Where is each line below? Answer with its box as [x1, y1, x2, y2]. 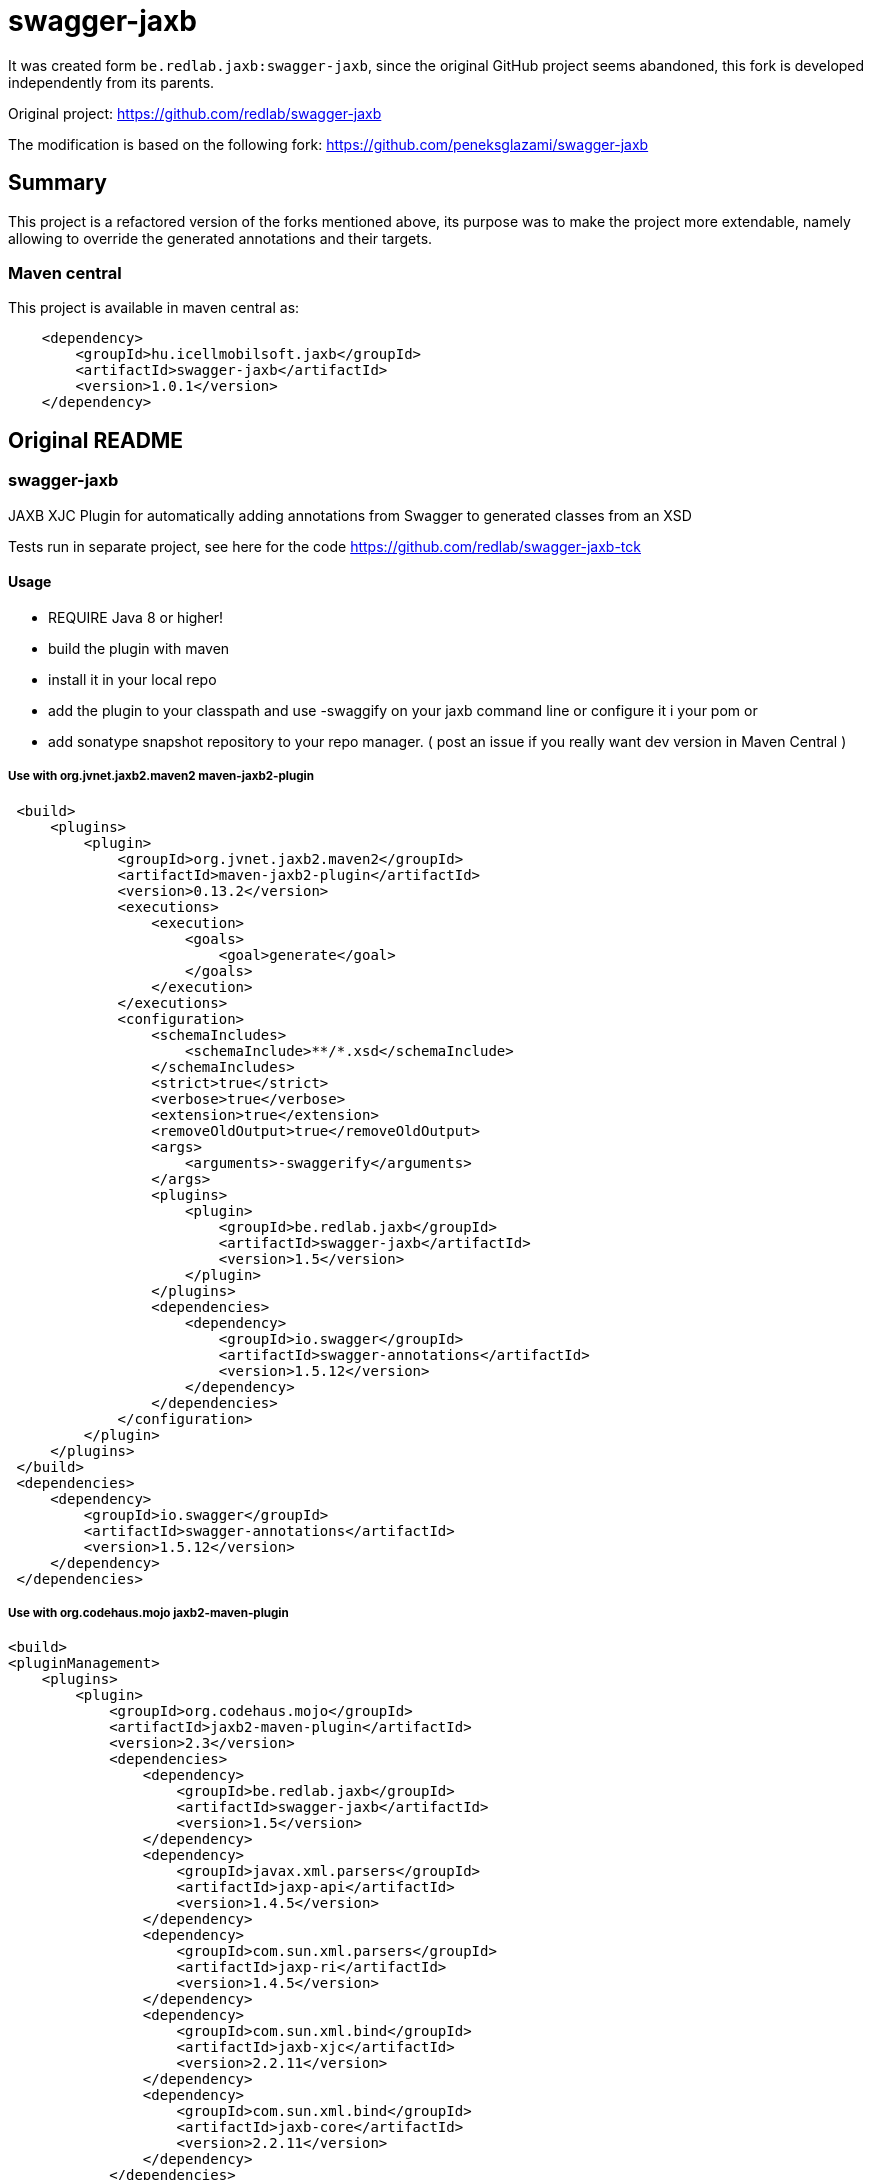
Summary [8, 170, 107, 196]
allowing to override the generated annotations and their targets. [8, 229, 433, 247]
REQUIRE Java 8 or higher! [48, 608, 224, 626]
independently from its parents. [8, 73, 215, 91]
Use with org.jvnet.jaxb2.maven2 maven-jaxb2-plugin [8, 769, 314, 784]
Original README [8, 427, 184, 453]
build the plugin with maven [48, 639, 230, 657]
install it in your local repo [48, 670, 217, 688]
